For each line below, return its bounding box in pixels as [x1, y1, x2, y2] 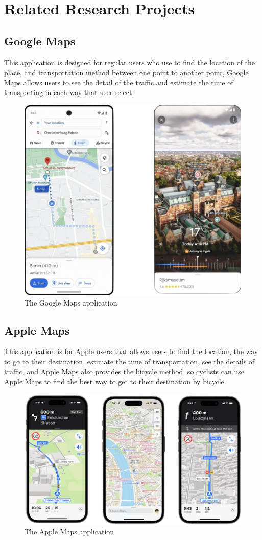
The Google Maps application [25, 297, 117, 308]
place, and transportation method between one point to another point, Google [4, 67, 249, 78]
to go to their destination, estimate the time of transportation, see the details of [4, 356, 255, 367]
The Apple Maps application [25, 526, 114, 537]
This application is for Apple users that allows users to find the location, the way [4, 346, 258, 357]
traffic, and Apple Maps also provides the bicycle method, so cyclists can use [4, 366, 244, 377]
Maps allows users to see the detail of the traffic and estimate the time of [4, 77, 233, 87]
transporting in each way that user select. [4, 87, 134, 98]
